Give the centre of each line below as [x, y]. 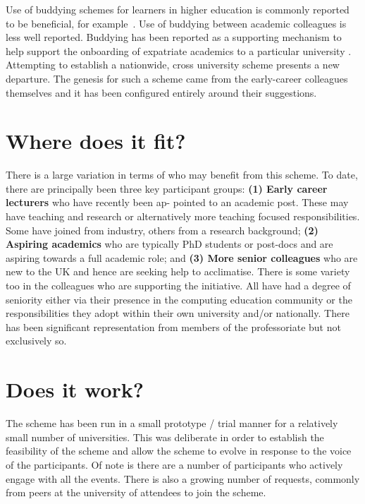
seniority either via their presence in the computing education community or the [179, 299]
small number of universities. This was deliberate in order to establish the [165, 437]
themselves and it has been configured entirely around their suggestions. [161, 92]
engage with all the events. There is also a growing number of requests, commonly [183, 478]
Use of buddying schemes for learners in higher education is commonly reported [178, 9]
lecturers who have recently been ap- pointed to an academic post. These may [177, 202]
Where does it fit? [96, 141]
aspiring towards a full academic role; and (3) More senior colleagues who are [182, 257]
